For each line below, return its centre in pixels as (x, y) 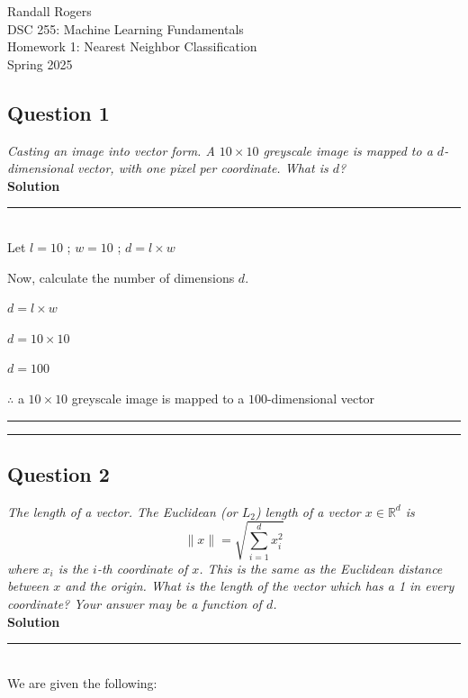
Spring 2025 (40, 63)
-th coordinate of (142, 568)
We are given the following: (82, 682)
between (28, 586)
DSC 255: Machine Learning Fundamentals (126, 28)
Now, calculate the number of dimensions (121, 277)
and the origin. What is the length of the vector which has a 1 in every (260, 586)
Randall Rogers (49, 11)
